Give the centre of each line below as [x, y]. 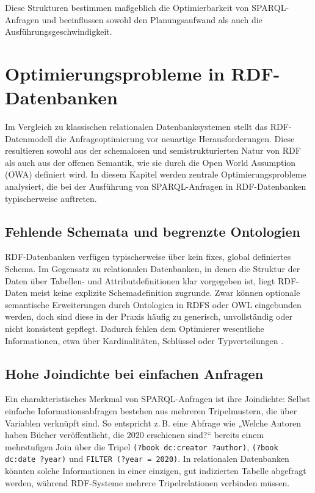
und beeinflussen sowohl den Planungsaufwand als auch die [152, 19]
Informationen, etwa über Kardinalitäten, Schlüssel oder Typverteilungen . [144, 340]
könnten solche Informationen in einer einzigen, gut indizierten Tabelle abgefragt [156, 471]
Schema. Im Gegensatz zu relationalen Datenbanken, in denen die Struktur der [153, 269]
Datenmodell [29, 138]
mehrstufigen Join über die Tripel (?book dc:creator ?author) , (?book [142, 446]
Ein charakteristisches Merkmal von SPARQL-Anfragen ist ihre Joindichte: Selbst [158, 399]
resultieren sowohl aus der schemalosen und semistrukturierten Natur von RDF [153, 150]
